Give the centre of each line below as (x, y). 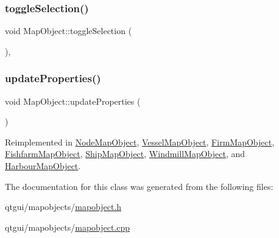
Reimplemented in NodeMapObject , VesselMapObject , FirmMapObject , (140, 142)
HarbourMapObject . (43, 166)
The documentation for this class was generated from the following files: (139, 186)
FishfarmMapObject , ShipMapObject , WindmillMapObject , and (125, 154)
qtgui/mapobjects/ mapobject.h (63, 207)
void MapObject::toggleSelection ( (69, 31)
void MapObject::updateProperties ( (73, 101)
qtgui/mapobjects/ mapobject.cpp (68, 227)
